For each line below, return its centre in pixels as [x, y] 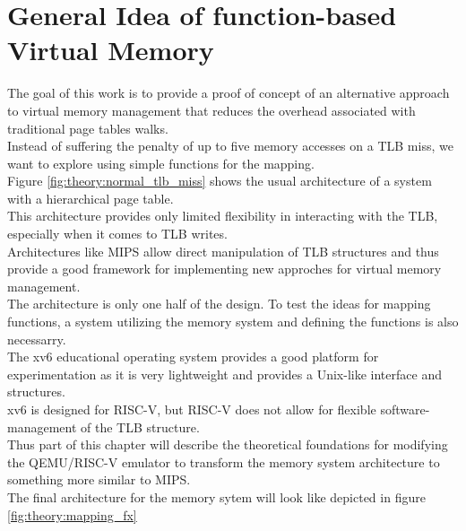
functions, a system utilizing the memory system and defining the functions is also [233, 322]
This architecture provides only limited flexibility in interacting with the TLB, [223, 216]
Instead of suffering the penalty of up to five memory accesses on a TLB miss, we [230, 146]
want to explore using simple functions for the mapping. [161, 163]
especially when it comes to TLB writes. [117, 234]
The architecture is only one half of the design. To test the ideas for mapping [219, 304]
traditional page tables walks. [88, 128]
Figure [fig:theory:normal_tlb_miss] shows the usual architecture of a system [220, 181]
